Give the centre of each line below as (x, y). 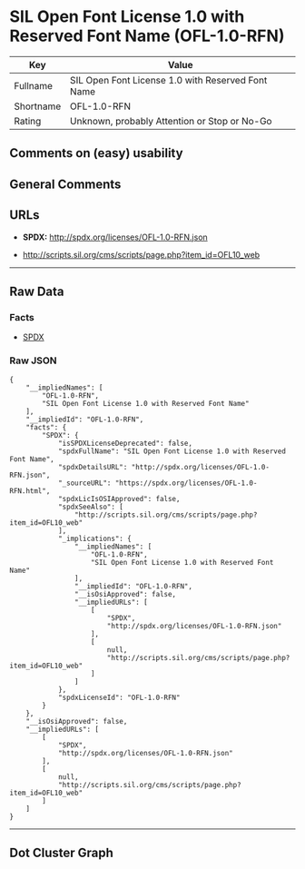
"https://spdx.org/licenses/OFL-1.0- (186, 483)
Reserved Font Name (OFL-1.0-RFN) (147, 36)
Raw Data (37, 291)
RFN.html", (30, 491)
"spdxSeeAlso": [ (91, 507)
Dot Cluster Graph (61, 852)
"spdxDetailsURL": (93, 467)
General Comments (65, 184)
